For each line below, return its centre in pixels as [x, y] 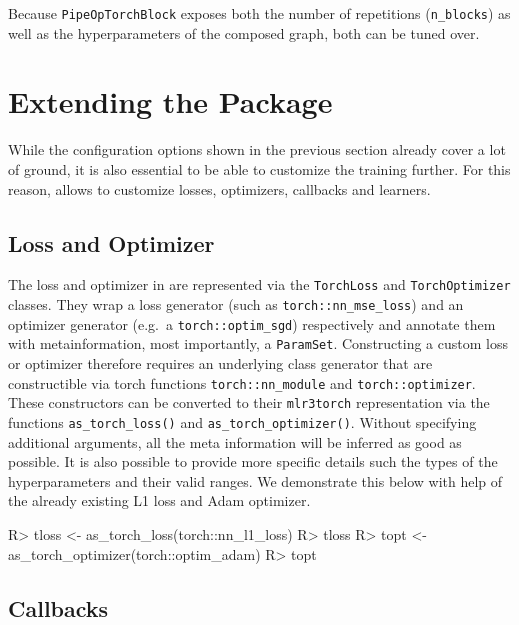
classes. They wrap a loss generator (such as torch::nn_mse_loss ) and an [236, 304]
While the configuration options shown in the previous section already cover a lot [257, 149]
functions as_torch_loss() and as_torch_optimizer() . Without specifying [242, 421]
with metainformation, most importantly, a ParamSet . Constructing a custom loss [258, 343]
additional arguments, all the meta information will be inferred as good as [235, 441]
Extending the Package [170, 101]
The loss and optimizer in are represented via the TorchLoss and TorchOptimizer [259, 284]
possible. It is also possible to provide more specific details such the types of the [253, 461]
